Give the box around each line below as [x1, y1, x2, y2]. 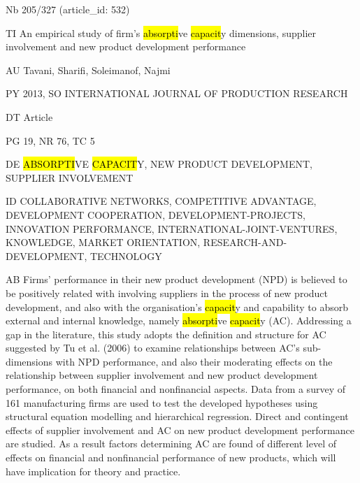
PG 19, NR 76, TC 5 [6, 133, 95, 147]
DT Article [6, 109, 53, 124]
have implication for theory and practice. [6, 463, 181, 478]
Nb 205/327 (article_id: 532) [6, 2, 130, 16]
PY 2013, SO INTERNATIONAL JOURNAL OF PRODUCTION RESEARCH [6, 86, 348, 101]
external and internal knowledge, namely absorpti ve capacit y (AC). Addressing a [6, 313, 352, 328]
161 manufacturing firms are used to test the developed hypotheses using [6, 395, 318, 410]
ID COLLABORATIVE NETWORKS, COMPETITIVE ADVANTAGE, [6, 194, 317, 208]
